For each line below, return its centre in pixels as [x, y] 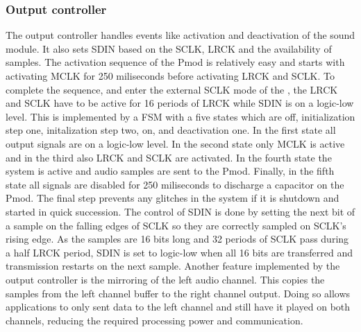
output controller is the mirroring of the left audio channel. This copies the [165, 279]
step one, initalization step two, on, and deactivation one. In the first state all [171, 130]
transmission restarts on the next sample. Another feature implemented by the [173, 266]
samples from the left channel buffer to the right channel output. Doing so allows [178, 293]
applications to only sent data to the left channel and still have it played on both [178, 307]
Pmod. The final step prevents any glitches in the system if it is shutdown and [173, 198]
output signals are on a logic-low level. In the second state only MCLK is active [175, 143]
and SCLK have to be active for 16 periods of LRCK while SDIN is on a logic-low [180, 103]
